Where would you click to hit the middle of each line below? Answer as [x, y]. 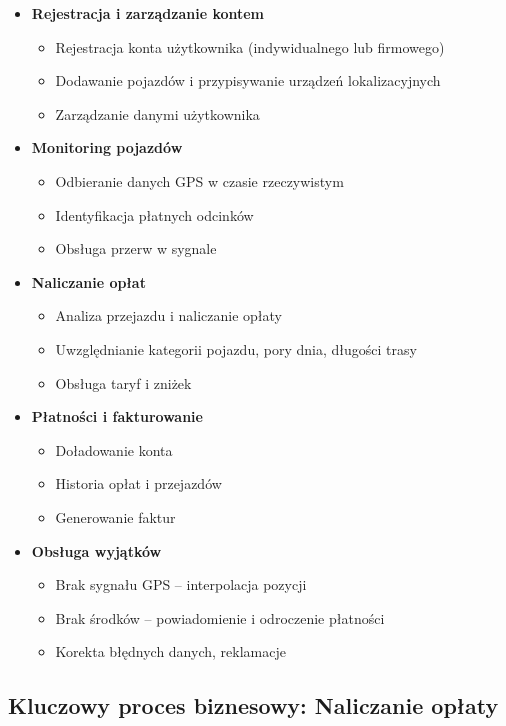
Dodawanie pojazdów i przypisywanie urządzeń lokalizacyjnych [248, 80]
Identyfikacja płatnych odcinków [154, 214]
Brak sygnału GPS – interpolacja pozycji [181, 584]
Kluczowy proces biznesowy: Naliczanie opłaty [253, 705]
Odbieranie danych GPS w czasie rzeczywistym [199, 180]
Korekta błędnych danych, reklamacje [170, 651]
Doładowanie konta [114, 449]
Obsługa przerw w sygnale [136, 248]
